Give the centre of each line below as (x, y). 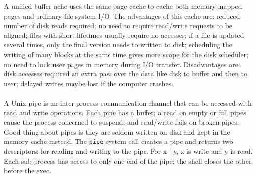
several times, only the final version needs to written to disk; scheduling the (118, 45)
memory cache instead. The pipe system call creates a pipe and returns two (119, 141)
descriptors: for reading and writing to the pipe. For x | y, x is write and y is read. (128, 151)
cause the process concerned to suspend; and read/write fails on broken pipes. (122, 122)
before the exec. (28, 170)
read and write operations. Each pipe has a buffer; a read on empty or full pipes (125, 112)
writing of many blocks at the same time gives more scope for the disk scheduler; (126, 54)
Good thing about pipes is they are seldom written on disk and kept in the (117, 131)
